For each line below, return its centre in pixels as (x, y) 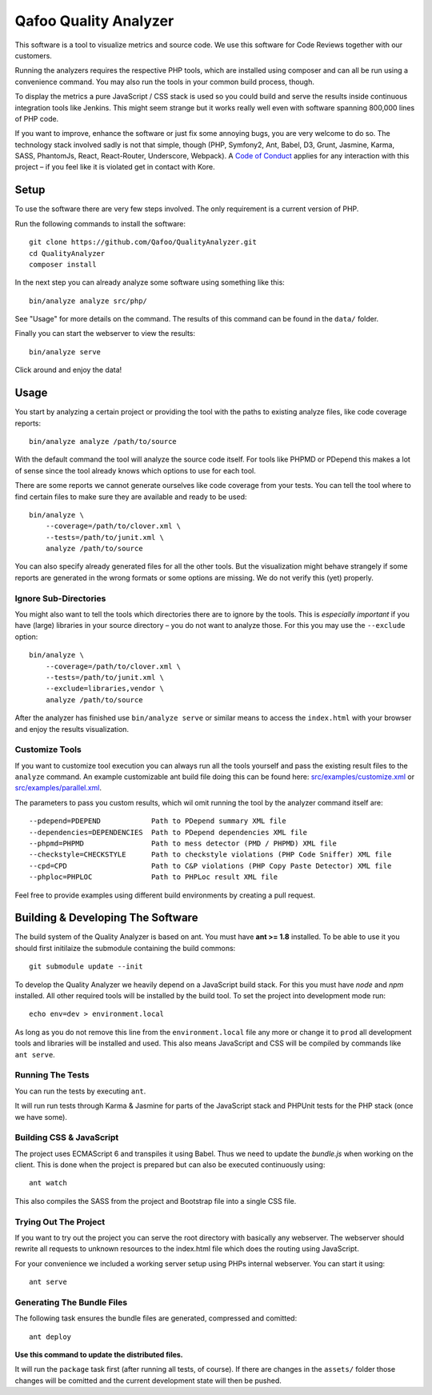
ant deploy (50, 1337)
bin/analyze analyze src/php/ (88, 301)
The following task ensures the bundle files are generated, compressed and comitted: (156, 1318)
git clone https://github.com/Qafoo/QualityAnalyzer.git (143, 242)
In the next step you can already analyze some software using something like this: (150, 282)
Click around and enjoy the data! (68, 370)
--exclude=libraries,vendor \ (104, 689)
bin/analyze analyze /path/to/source (103, 441)
